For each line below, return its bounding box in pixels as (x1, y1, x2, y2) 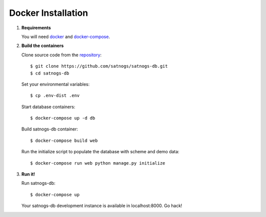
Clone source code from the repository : (21, 52, 102, 58)
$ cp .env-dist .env (30, 93, 80, 98)
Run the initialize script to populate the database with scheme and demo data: (21, 149, 180, 155)
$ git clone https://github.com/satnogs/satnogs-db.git (30, 63, 168, 69)
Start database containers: (21, 104, 76, 110)
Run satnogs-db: (21, 180, 56, 186)
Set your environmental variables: (21, 81, 90, 87)
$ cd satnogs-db (30, 70, 69, 76)
